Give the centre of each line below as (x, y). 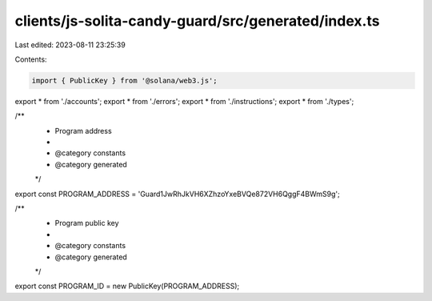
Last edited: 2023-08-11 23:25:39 (70, 45)
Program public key (87, 223)
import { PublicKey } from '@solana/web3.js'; (124, 80)
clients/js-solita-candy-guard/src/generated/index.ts (197, 21)
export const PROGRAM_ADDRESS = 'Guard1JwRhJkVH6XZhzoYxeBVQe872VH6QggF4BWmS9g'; (177, 194)
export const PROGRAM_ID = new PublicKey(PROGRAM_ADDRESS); (127, 286)
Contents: (31, 59)
